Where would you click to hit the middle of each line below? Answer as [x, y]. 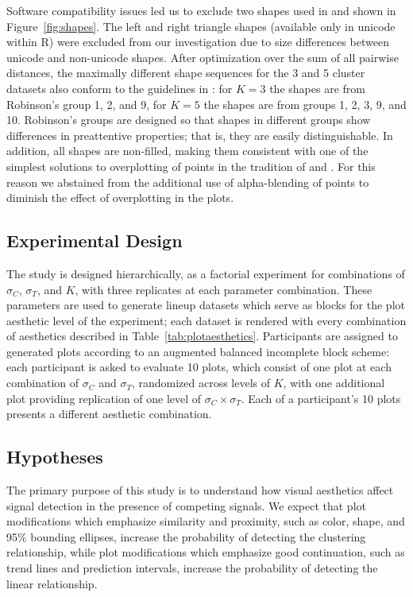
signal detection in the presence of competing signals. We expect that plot [186, 505]
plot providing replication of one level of [104, 398]
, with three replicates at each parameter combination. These [224, 289]
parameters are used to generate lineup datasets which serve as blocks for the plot [206, 305]
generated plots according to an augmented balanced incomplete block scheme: [198, 351]
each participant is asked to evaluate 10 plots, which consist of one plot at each [199, 367]
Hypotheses [55, 457]
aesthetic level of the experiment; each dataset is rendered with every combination [206, 320]
